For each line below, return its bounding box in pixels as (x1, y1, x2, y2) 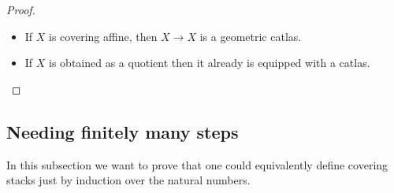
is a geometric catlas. (199, 28, 302, 44)
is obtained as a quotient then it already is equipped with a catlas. (49, 54, 370, 71)
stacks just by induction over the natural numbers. (6, 172, 251, 188)
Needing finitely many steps (6, 119, 239, 143)
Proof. (6, 2, 35, 17)
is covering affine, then (49, 28, 158, 44)
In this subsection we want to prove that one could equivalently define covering (6, 156, 388, 173)
